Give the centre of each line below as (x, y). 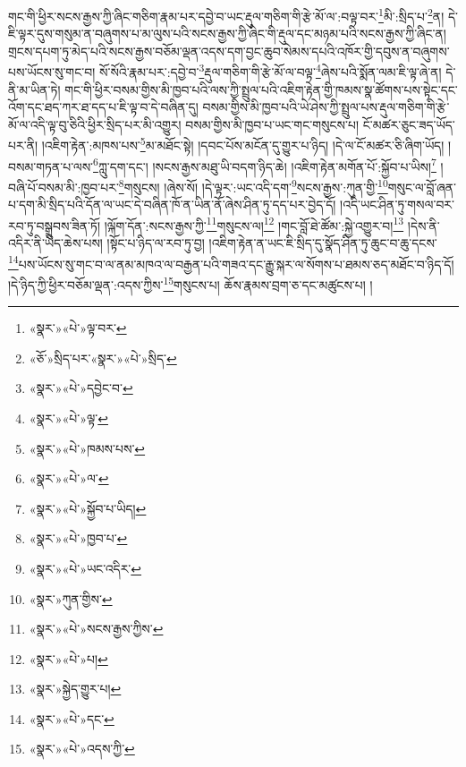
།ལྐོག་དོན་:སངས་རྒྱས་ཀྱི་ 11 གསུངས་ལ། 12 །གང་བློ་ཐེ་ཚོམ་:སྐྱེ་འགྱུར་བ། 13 (254, 224)
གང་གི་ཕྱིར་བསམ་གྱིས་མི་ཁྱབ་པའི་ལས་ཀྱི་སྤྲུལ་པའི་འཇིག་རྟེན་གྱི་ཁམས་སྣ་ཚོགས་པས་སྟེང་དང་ (261, 89)
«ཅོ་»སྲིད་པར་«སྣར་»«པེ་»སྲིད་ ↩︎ (103, 358)
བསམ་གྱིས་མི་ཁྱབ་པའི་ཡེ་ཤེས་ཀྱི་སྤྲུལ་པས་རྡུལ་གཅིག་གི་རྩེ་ (326, 107)
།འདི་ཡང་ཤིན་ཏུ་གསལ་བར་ (398, 205)
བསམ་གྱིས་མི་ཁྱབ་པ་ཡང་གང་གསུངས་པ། (272, 124)
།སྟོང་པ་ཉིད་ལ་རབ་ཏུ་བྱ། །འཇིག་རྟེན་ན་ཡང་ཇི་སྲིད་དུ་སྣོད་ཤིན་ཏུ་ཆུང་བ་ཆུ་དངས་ (272, 243)
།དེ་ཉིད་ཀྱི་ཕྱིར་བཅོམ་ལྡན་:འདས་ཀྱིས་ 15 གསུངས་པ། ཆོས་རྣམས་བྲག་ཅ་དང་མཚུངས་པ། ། (191, 283)
